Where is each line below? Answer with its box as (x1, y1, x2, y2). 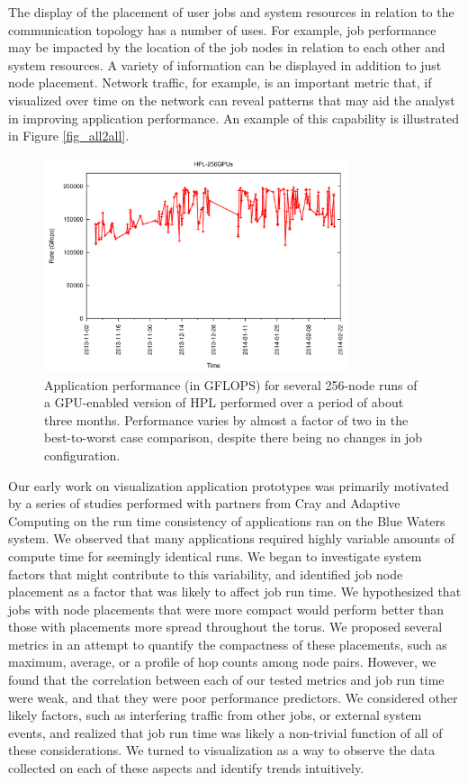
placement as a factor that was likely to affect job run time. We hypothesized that (8, 582, 462, 601)
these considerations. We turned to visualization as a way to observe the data (8, 741, 436, 760)
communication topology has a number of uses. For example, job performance (8, 20, 436, 39)
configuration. (44, 445, 121, 464)
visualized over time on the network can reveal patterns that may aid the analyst (8, 90, 455, 109)
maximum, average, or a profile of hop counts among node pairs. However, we (8, 652, 436, 671)
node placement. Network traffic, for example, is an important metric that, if (8, 73, 432, 92)
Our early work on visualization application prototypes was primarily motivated (8, 476, 449, 495)
